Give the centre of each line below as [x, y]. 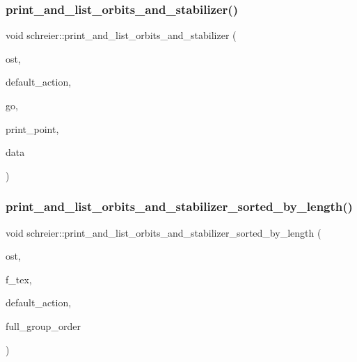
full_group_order [43, 325]
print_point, [32, 128]
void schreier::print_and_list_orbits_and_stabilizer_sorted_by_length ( [164, 232]
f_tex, [19, 279]
